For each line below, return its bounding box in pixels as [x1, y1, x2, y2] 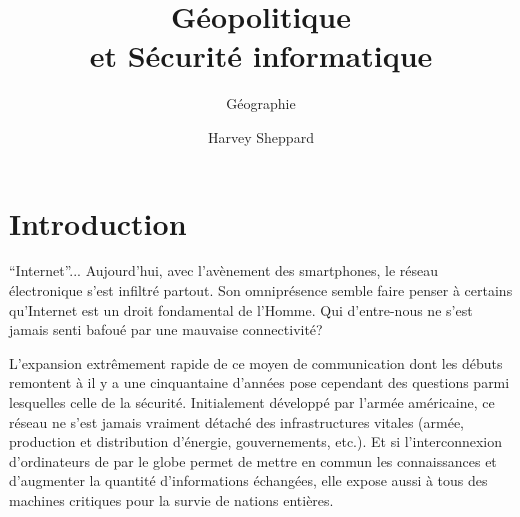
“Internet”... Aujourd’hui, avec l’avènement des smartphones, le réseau [9, 260, 439, 281]
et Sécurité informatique [89, 35, 433, 76]
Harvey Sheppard [208, 126, 314, 147]
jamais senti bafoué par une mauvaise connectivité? [9, 319, 323, 340]
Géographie [226, 93, 296, 114]
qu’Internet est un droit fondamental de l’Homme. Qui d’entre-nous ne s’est [9, 299, 473, 320]
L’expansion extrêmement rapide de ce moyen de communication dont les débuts [9, 352, 503, 373]
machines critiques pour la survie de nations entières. [9, 489, 334, 510]
